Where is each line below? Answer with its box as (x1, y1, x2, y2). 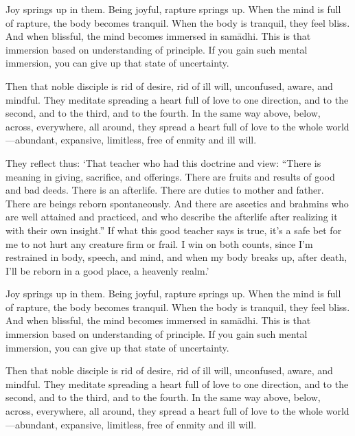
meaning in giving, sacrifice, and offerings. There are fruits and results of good (5, 169, 335, 183)
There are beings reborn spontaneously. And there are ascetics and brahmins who (5, 196, 349, 210)
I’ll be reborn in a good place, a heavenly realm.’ (5, 263, 209, 277)
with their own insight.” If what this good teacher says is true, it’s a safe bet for (5, 222, 342, 237)
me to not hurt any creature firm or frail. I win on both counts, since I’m (5, 236, 313, 251)
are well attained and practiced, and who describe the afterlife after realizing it (5, 209, 338, 224)
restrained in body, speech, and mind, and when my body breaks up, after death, (5, 250, 347, 264)
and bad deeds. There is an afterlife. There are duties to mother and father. (5, 183, 324, 197)
